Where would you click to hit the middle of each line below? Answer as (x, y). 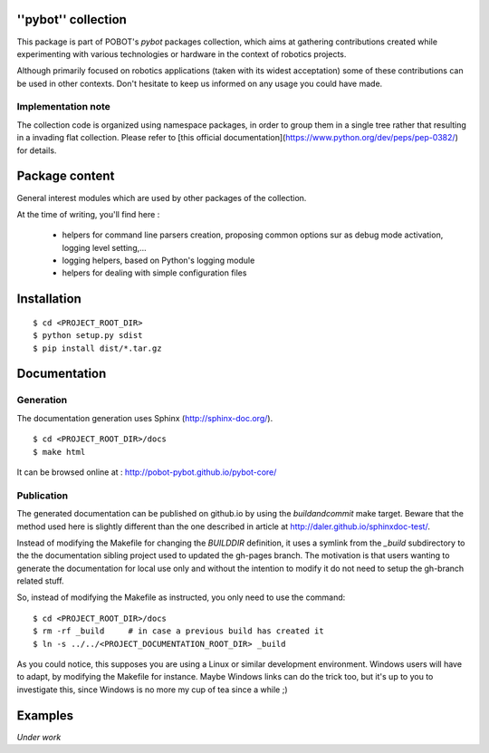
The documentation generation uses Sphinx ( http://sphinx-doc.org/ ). (145, 418)
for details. (37, 150)
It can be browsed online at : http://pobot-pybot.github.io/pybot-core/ (147, 472)
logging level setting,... (104, 247)
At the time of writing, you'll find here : (88, 214)
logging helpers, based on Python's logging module (158, 261)
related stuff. (40, 581)
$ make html (59, 452)
